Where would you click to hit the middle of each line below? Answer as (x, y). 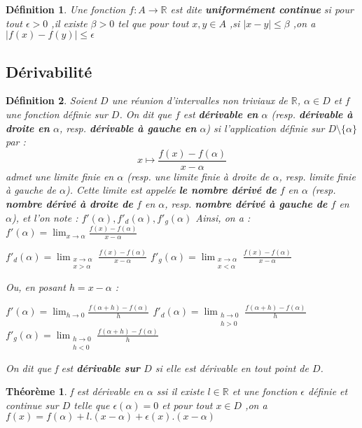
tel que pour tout (153, 23)
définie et (328, 391)
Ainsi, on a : (223, 217)
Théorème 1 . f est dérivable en (75, 391)
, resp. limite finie (317, 176)
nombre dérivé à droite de (70, 204)
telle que (92, 405)
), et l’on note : (45, 217)
